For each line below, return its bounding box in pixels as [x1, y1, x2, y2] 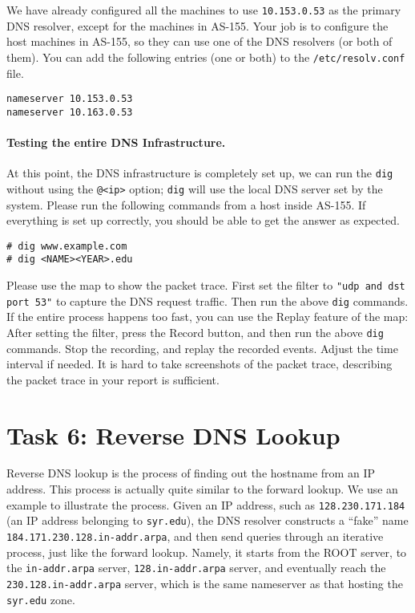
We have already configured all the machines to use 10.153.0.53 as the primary [6, 2, 401, 18]
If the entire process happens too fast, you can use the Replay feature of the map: [6, 308, 409, 325]
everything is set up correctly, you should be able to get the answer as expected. [6, 212, 400, 229]
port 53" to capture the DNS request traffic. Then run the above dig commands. [6, 292, 409, 309]
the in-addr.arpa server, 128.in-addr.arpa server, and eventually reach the [6, 559, 386, 576]
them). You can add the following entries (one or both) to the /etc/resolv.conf [6, 48, 405, 65]
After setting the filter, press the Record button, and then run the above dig [6, 323, 384, 340]
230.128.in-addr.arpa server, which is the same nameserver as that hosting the [6, 574, 403, 591]
